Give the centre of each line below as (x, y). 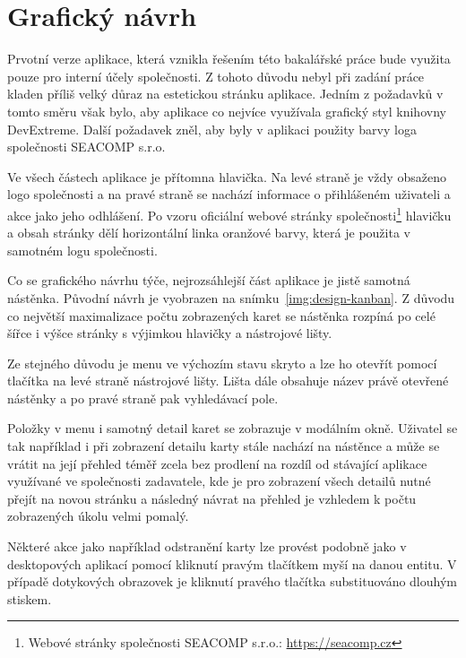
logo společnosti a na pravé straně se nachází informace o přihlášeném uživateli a (229, 194)
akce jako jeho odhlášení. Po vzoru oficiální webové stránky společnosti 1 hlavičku (229, 213)
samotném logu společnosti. (82, 250)
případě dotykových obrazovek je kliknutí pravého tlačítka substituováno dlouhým (232, 581)
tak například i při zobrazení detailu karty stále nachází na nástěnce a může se (224, 446)
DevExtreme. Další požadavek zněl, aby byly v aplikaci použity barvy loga (212, 129)
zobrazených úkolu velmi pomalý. (98, 516)
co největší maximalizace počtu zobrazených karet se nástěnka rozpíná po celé (221, 315)
